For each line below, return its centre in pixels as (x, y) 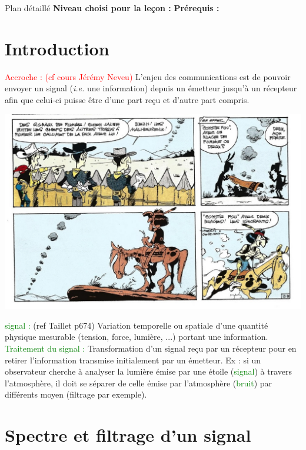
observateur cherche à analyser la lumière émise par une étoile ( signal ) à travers (148, 371)
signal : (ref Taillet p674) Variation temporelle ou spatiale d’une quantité (137, 325)
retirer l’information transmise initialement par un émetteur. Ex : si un (133, 360)
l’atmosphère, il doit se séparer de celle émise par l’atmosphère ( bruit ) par (139, 383)
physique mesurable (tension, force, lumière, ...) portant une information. (137, 337)
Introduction (57, 48)
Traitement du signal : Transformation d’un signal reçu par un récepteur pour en (151, 348)
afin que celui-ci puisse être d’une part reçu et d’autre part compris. (127, 99)
